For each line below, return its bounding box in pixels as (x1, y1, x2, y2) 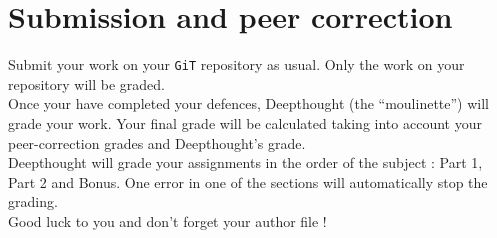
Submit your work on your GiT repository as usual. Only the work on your (8, 54, 465, 75)
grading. (8, 191, 58, 212)
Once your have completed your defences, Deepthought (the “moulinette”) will (8, 93, 489, 114)
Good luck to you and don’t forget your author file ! (8, 210, 327, 231)
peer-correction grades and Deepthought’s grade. (8, 132, 306, 153)
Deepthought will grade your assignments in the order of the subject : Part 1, (8, 152, 483, 173)
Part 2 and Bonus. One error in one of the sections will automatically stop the (8, 171, 488, 192)
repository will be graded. (8, 73, 165, 94)
